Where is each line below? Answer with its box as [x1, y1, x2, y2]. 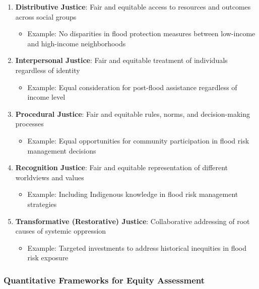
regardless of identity [15, 64, 80, 75]
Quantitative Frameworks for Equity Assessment [4, 273, 205, 286]
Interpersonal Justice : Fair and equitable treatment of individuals [15, 55, 228, 65]
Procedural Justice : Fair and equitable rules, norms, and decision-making [15, 108, 250, 119]
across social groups [15, 11, 77, 22]
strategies [27, 198, 57, 209]
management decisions [27, 145, 96, 156]
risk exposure [27, 252, 69, 263]
